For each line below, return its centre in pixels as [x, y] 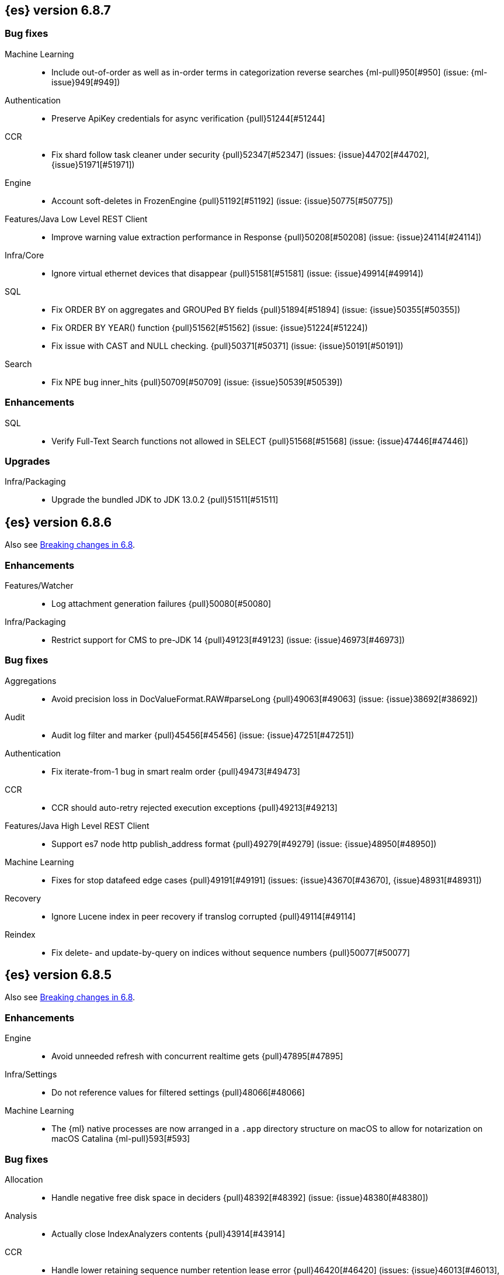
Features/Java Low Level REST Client [76, 219]
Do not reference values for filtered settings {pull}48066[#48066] [178, 1093]
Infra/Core [25, 255]
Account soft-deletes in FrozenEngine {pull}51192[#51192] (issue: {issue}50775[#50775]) [223, 201]
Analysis [21, 1215]
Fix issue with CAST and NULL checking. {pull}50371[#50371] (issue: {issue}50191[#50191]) [227, 345]
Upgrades [27, 461]
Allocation [24, 1179]
